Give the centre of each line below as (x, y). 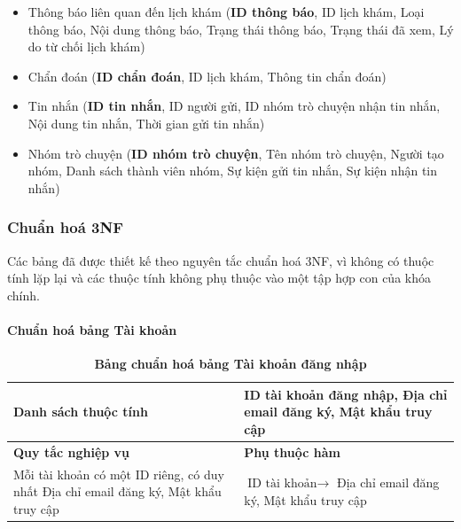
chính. (23, 295)
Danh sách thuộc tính (81, 412)
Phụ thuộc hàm (293, 451)
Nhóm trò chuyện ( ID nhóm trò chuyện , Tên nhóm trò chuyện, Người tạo (236, 153)
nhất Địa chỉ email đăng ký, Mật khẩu (117, 491)
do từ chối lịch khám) (86, 47)
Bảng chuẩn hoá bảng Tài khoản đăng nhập (230, 364)
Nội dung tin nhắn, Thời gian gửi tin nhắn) (146, 123)
